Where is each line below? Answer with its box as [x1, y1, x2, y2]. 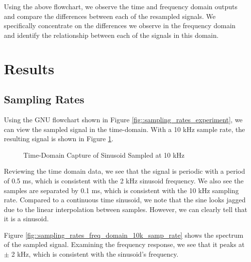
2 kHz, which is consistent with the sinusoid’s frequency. [11, 249, 179, 259]
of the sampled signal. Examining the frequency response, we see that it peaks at [4, 239, 245, 249]
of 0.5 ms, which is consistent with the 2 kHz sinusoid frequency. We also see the [4, 175, 244, 185]
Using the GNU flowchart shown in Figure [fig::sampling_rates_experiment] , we [4, 114, 243, 124]
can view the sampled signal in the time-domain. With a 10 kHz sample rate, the [4, 124, 245, 134]
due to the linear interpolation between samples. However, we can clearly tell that [4, 204, 248, 214]
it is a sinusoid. [4, 213, 49, 224]
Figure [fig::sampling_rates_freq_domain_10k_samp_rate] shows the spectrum [4, 229, 244, 240]
